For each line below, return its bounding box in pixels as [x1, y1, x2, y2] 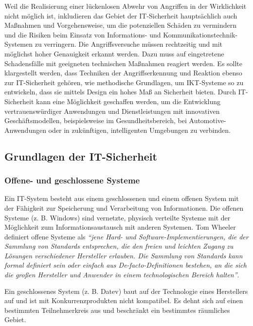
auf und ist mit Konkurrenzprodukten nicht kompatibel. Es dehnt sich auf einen [4, 295, 243, 306]
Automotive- [189, 115, 226, 126]
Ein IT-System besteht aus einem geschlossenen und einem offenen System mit [4, 193, 239, 203]
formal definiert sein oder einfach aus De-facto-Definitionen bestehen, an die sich [4, 260, 247, 270]
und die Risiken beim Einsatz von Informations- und [4, 29, 161, 39]
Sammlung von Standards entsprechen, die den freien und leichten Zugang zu [4, 241, 234, 251]
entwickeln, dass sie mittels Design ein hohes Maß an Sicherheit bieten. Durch [4, 87, 236, 97]
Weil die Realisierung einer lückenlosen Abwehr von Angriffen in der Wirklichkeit [4, 1, 247, 11]
